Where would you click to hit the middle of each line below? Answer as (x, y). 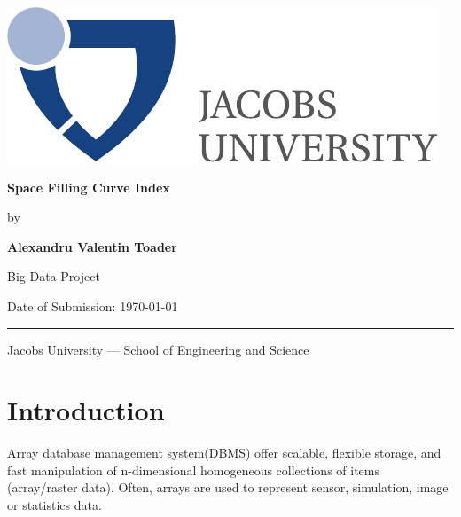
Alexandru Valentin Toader (92, 246)
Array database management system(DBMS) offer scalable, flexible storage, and (224, 453)
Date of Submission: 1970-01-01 (93, 305)
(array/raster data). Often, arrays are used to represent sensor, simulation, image (228, 487)
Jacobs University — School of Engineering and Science (158, 349)
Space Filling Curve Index (89, 187)
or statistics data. (55, 505)
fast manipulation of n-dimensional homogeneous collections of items (193, 470)
